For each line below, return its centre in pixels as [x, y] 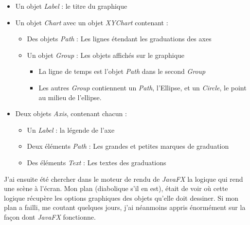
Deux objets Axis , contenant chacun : [71, 113]
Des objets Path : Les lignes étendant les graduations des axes [119, 39]
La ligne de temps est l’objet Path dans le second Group [122, 71]
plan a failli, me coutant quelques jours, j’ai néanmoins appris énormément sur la [125, 207]
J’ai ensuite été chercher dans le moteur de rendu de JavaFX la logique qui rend [124, 179]
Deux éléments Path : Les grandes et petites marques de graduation [128, 146]
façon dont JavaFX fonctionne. [50, 216]
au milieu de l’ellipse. [70, 97]
